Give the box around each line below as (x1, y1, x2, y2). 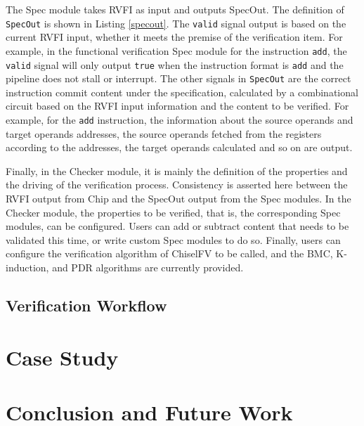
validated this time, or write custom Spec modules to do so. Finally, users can (6, 232, 341, 247)
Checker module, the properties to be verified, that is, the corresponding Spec (6, 205, 341, 219)
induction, (6, 260, 49, 274)
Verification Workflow (6, 294, 167, 316)
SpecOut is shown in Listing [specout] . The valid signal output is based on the (6, 15, 346, 30)
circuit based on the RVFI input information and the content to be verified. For (6, 98, 349, 113)
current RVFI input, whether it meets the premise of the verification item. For (6, 30, 343, 44)
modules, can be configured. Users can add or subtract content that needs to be (6, 219, 349, 233)
